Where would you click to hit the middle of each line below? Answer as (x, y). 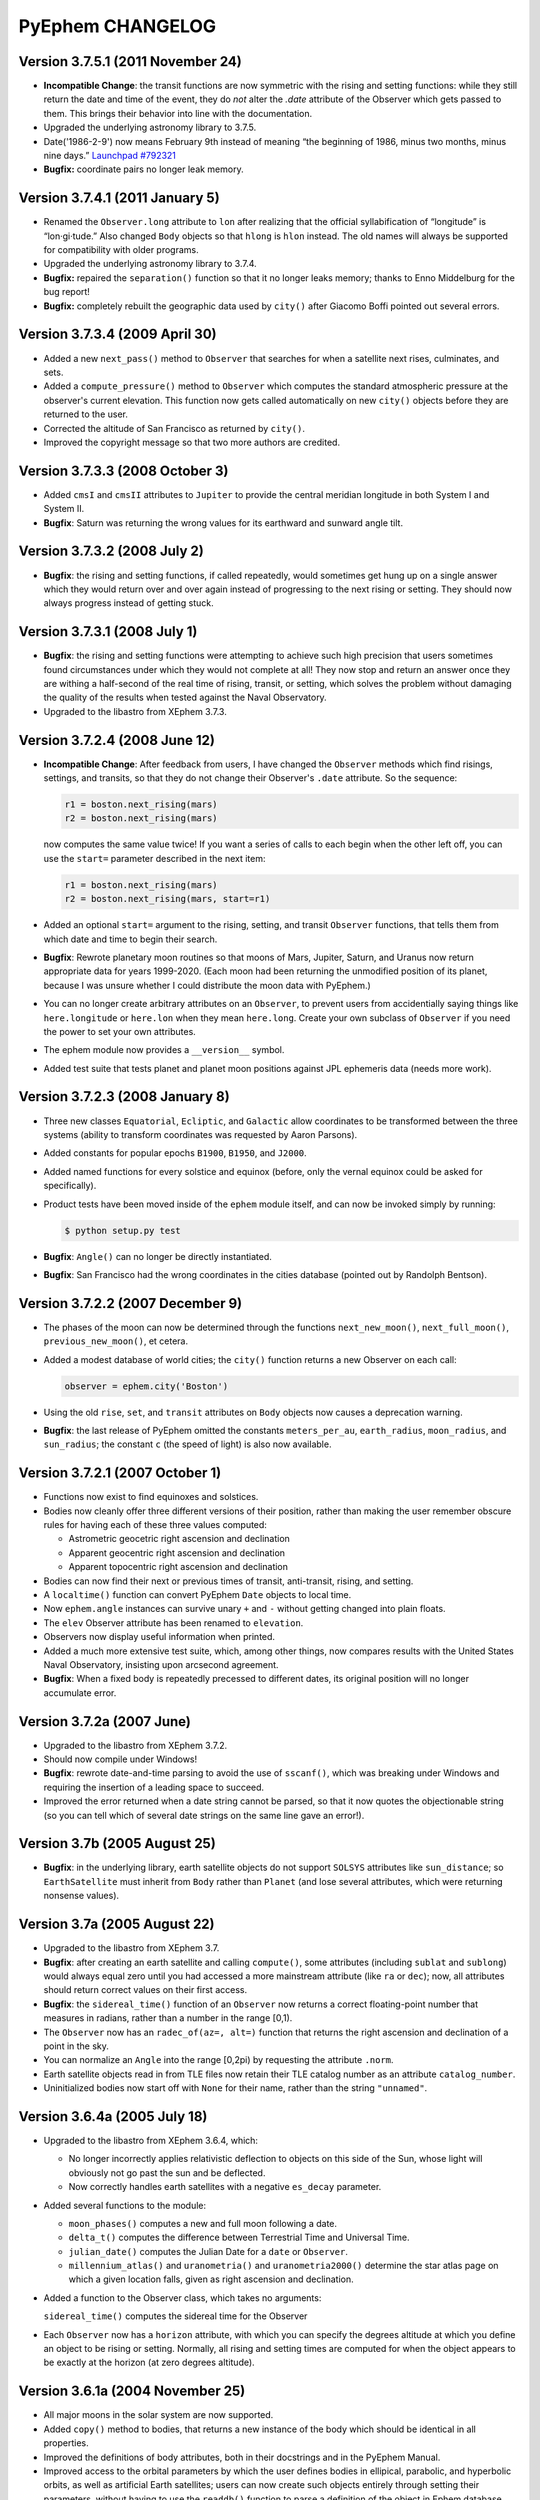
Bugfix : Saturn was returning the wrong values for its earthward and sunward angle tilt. (223, 522)
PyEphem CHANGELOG (117, 26)
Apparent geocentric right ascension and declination (176, 1552)
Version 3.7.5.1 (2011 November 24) (130, 61)
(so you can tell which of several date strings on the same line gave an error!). (204, 1815)
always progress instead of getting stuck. (128, 603)
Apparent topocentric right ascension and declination (178, 1567)
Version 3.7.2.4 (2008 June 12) (116, 740)
